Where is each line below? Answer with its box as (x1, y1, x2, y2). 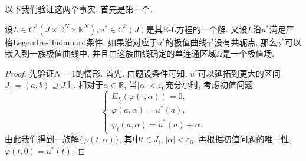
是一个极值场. (222, 47, 275, 60)
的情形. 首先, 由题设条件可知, (75, 67, 187, 79)
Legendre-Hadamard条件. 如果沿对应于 (12, 35, 157, 48)
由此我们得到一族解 (5, 133, 79, 145)
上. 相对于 (65, 78, 104, 91)
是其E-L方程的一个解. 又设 (146, 22, 248, 35)
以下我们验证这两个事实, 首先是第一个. (5, 3, 153, 15)
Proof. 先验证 (5, 67, 54, 79)
